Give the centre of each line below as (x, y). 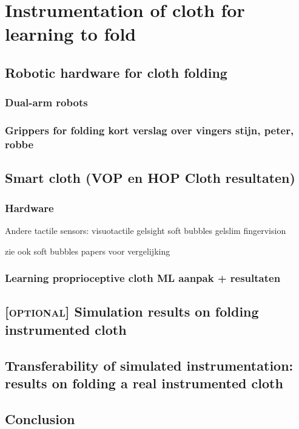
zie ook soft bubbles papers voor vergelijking (88, 251)
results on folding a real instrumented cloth (144, 383)
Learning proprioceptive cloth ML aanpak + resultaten (143, 278)
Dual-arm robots (46, 102)
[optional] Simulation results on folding (132, 311)
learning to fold (71, 34)
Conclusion (40, 418)
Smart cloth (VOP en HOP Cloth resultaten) (150, 178)
